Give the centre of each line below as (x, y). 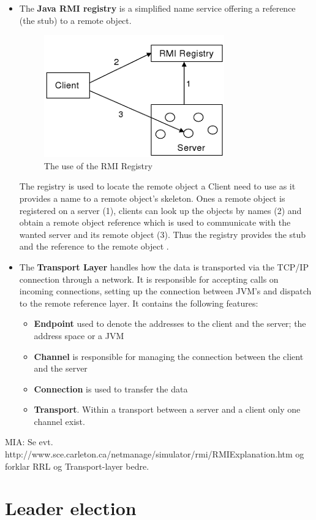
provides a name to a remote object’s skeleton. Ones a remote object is (152, 198)
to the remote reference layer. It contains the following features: (139, 303)
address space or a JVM (79, 335)
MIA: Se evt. (29, 442)
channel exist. (59, 421)
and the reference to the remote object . (94, 246)
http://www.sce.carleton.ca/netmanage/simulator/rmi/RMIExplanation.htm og (155, 454)
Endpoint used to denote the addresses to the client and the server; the (170, 323)
